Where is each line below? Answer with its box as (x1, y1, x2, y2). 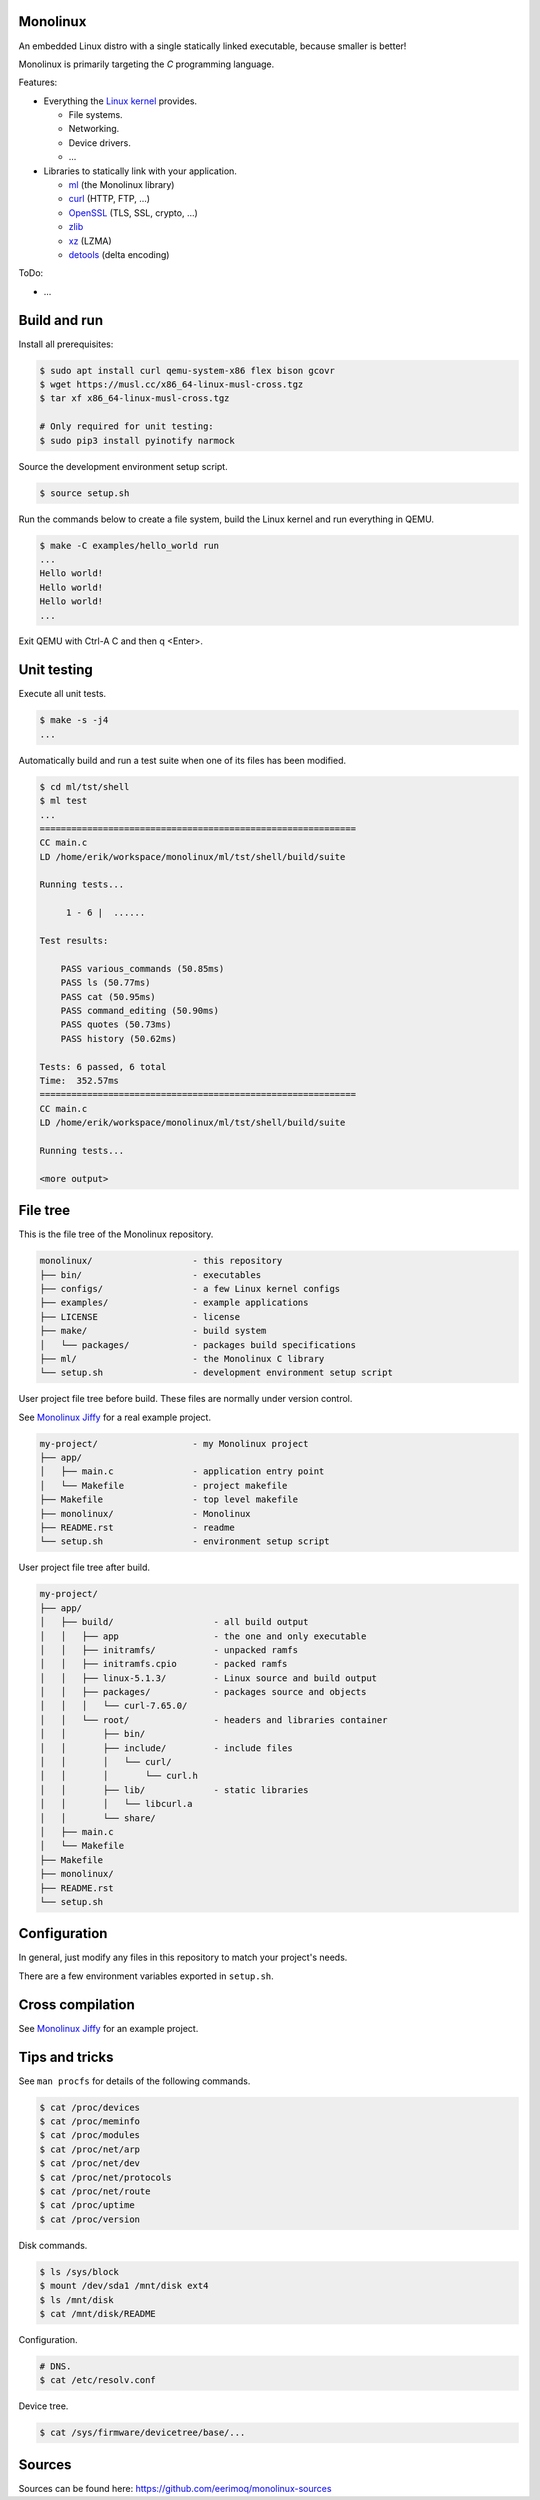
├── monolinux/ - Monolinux (39, 1508, 251, 1519)
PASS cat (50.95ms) (60, 991, 157, 1002)
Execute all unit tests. (18, 688, 107, 700)
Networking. (68, 123, 120, 135)
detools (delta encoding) (68, 248, 170, 260)
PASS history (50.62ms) (60, 1033, 177, 1044)
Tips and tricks (18, 2048, 114, 2065)
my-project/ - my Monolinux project (39, 1438, 309, 1449)
